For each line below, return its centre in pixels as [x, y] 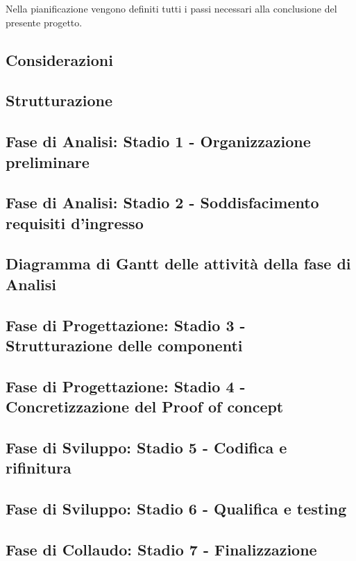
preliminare [48, 161]
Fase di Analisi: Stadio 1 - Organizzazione [158, 141]
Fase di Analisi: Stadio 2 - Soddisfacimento [162, 202]
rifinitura [39, 468]
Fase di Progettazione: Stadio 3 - [126, 325]
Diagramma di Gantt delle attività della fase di [178, 263]
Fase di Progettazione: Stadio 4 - [126, 386]
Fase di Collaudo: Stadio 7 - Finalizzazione [161, 549]
